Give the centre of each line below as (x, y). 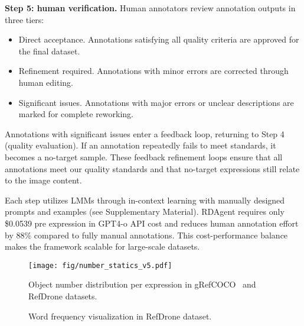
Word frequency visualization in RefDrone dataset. (120, 316)
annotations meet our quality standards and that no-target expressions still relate (152, 168)
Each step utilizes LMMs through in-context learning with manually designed (145, 200)
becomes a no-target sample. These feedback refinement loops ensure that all (144, 156)
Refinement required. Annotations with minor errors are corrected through (153, 71)
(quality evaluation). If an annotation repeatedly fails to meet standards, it (140, 145)
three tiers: (24, 19)
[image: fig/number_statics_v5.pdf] (100, 265)
